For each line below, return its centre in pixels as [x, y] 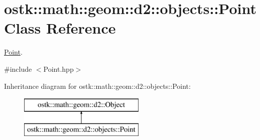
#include [18, 68]
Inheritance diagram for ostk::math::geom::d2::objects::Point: [97, 86]
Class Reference [60, 28]
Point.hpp [58, 68]
